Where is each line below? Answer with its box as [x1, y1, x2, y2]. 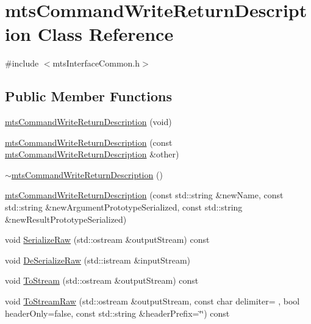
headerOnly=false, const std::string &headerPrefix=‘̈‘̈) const [5, 306, 230, 319]
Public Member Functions [5, 87, 172, 106]
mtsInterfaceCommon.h [52, 57, 140, 70]
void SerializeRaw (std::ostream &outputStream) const [5, 233, 210, 246]
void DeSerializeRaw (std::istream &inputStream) [5, 253, 191, 266]
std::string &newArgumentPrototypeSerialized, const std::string [5, 201, 243, 214]
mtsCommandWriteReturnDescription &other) [5, 148, 179, 160]
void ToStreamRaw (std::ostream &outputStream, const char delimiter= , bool [5, 295, 300, 308]
